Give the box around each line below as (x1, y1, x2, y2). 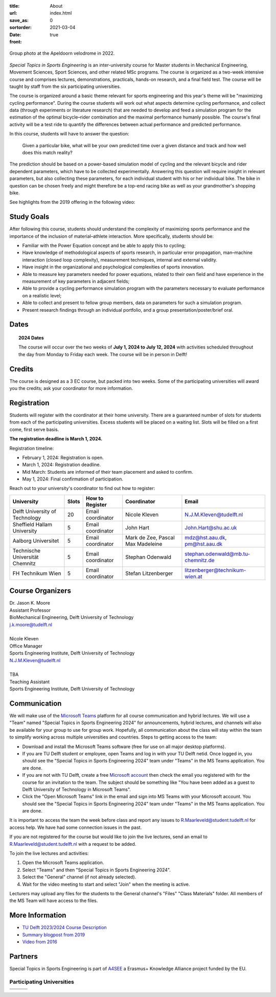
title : (9, 3, 20, 9)
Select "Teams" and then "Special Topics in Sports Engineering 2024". (22, 867, 171, 873)
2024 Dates (18, 335, 44, 341)
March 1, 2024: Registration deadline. (22, 461, 101, 468)
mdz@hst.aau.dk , (185, 534, 227, 541)
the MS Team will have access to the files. (9, 897, 98, 904)
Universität (12, 553, 39, 561)
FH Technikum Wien (12, 570, 61, 577)
